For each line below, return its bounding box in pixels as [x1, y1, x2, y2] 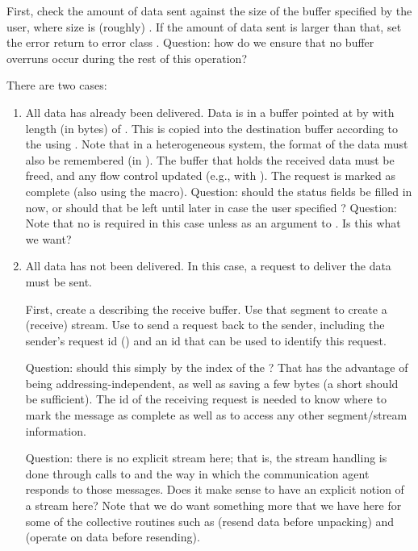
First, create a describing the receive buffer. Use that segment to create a [25, 300, 387, 317]
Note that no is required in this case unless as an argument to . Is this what [25, 215, 401, 232]
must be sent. [25, 273, 92, 290]
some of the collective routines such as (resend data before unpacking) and [25, 512, 395, 529]
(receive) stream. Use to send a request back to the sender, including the [25, 316, 385, 333]
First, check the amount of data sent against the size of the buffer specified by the [6, 2, 412, 19]
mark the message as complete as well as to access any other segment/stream [25, 407, 408, 424]
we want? [25, 230, 72, 247]
